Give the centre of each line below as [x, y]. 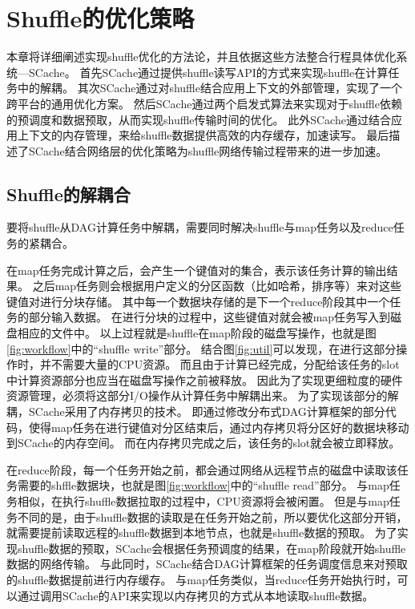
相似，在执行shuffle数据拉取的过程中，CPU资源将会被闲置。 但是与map [203, 500]
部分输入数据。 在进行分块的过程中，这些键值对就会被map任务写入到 [210, 317]
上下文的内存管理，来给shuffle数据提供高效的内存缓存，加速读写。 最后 [203, 135]
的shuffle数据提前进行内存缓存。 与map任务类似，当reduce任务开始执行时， [202, 579]
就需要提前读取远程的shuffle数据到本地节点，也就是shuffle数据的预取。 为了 [202, 532]
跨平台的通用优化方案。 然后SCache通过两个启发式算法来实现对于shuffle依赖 [204, 103]
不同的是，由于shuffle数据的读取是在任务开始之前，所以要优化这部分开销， [212, 516]
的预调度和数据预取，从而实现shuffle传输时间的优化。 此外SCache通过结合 [199, 119]
